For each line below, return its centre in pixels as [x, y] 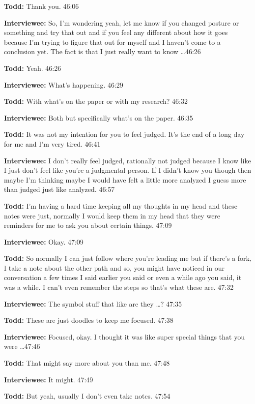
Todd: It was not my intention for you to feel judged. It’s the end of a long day [124, 134]
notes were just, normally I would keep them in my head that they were [112, 215]
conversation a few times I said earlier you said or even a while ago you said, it [123, 277]
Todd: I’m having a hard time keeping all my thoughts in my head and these [121, 205]
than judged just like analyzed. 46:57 [59, 189]
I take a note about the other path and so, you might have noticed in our [114, 267]
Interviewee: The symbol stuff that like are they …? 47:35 [93, 303]
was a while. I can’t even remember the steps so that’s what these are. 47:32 [119, 287]
